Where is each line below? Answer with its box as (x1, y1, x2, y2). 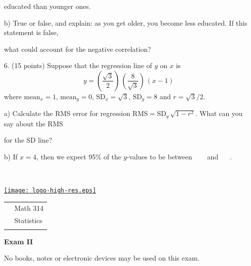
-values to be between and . (127, 152, 232, 162)
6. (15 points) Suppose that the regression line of (4, 60, 152, 71)
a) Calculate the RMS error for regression (4, 108, 130, 118)
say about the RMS (4, 118, 63, 128)
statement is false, (4, 27, 58, 38)
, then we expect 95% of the (36, 152, 121, 162)
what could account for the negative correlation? (4, 43, 151, 54)
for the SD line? (4, 135, 52, 145)
